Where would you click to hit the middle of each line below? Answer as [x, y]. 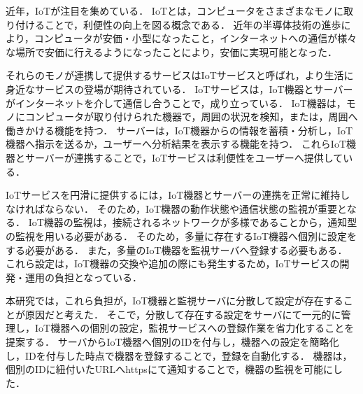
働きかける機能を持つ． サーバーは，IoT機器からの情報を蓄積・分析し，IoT [179, 130]
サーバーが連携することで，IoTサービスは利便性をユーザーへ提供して [184, 157]
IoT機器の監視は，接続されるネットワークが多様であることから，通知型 [193, 222]
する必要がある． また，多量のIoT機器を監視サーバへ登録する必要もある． [177, 249]
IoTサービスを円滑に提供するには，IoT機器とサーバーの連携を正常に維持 [173, 195]
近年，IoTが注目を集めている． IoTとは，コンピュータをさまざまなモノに [175, 10]
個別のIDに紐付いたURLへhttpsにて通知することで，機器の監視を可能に [169, 369]
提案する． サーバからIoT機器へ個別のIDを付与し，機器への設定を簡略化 [172, 342]
